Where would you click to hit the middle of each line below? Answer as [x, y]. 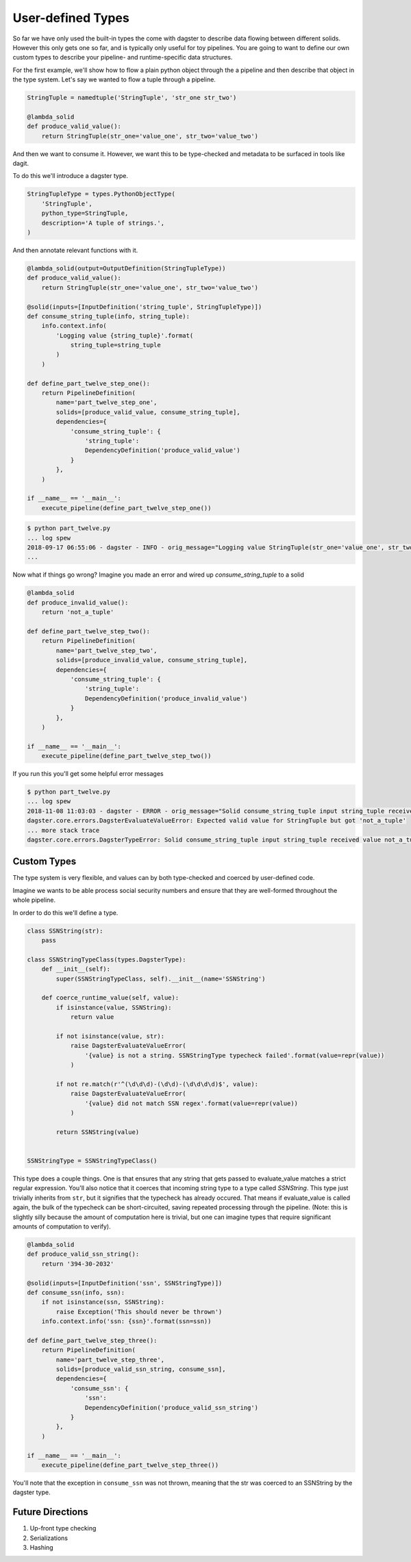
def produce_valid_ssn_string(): [83, 1254]
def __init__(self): [76, 969]
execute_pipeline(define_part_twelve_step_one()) [126, 508]
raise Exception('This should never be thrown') [139, 1312]
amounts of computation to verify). [62, 1226]
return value [92, 1017]
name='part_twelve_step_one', [107, 403]
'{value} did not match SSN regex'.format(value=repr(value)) [191, 1103]
